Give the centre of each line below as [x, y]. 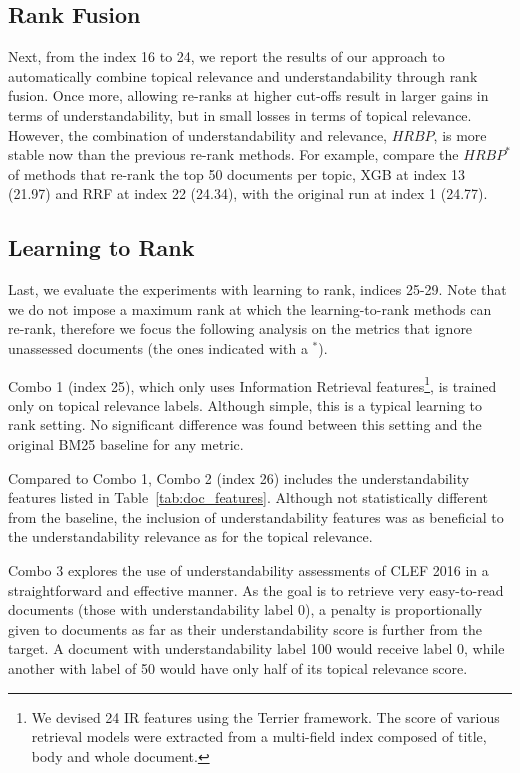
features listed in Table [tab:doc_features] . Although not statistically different [248, 497]
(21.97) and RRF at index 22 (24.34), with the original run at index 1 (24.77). [248, 193]
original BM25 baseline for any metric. [126, 443]
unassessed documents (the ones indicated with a [158, 347]
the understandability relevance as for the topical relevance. [190, 536]
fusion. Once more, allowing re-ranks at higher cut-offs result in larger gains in [248, 95]
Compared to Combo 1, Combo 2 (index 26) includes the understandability [239, 477]
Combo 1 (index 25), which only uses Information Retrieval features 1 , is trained [252, 384]
